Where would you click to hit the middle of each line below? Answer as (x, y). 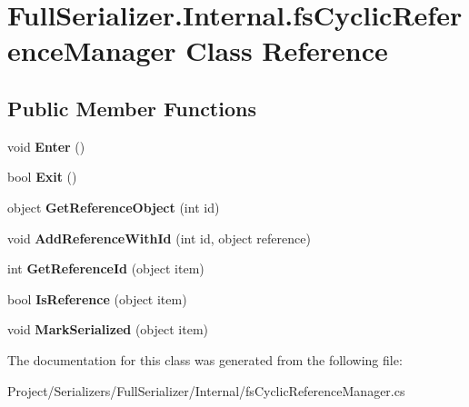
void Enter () (46, 146)
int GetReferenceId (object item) (106, 268)
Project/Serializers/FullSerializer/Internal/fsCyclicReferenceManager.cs (206, 390)
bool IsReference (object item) (97, 298)
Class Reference (287, 50)
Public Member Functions (132, 108)
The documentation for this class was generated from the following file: (205, 359)
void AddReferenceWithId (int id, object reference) (159, 238)
